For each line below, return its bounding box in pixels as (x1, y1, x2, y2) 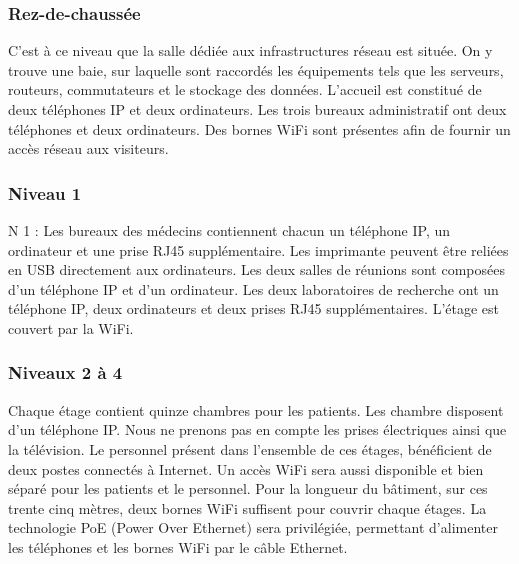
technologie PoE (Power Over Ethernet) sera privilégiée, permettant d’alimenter (8, 517, 498, 538)
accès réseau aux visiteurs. (8, 138, 169, 159)
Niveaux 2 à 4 (8, 360, 123, 385)
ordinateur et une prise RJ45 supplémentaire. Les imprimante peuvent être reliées (8, 239, 509, 260)
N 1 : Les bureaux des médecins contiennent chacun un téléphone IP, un (8, 220, 451, 240)
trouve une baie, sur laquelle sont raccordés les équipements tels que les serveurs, (8, 59, 504, 80)
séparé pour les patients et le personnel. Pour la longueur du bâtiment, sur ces (8, 478, 488, 499)
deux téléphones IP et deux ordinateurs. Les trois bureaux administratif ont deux (8, 99, 507, 119)
